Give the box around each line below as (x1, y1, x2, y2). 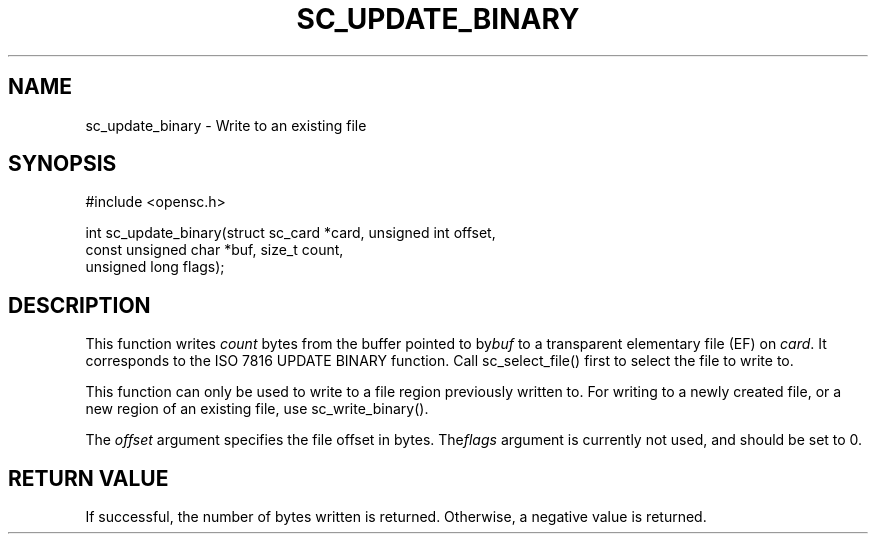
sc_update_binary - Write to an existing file (85, 116, 367, 134)
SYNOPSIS (8, 151, 117, 177)
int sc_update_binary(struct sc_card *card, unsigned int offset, (85, 224, 496, 242)
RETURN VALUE (8, 465, 169, 491)
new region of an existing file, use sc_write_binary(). (85, 400, 429, 418)
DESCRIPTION (8, 292, 151, 318)
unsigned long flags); (85, 258, 225, 276)
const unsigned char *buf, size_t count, (85, 241, 344, 259)
